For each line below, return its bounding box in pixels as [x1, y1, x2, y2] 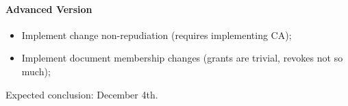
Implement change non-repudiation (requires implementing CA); [21, 27, 292, 42]
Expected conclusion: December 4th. [5, 87, 158, 101]
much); [21, 64, 51, 78]
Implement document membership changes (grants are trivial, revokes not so [21, 51, 343, 65]
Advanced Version [5, 1, 92, 16]
